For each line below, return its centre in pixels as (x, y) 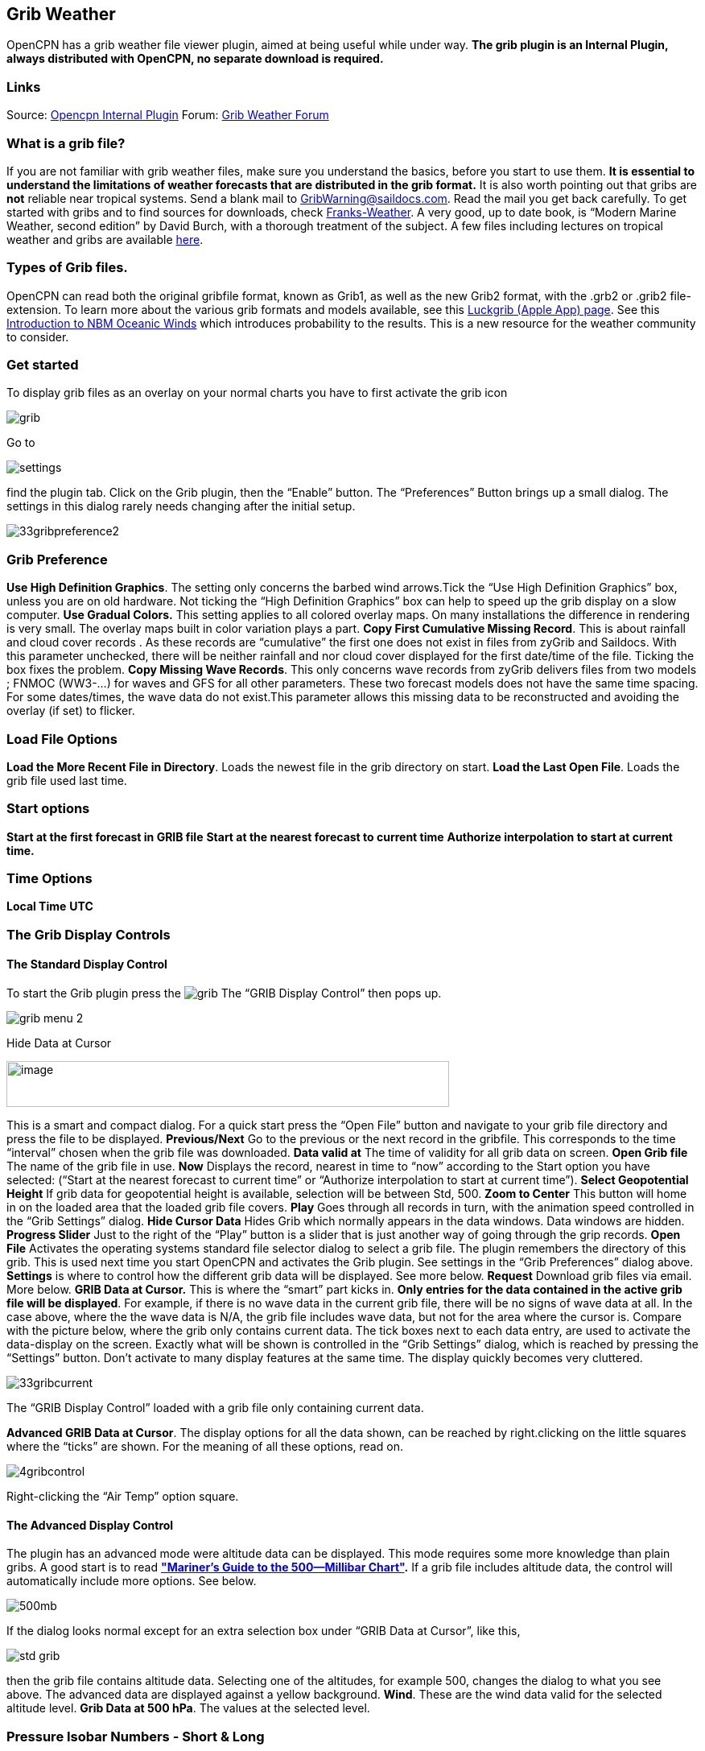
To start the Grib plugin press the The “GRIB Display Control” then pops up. (224, 993)
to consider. (38, 337)
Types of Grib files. (67, 268)
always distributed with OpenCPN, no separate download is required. (195, 59)
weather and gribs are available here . (105, 239)
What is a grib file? (66, 143)
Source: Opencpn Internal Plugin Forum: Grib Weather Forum (168, 115)
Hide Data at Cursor (59, 1043)
